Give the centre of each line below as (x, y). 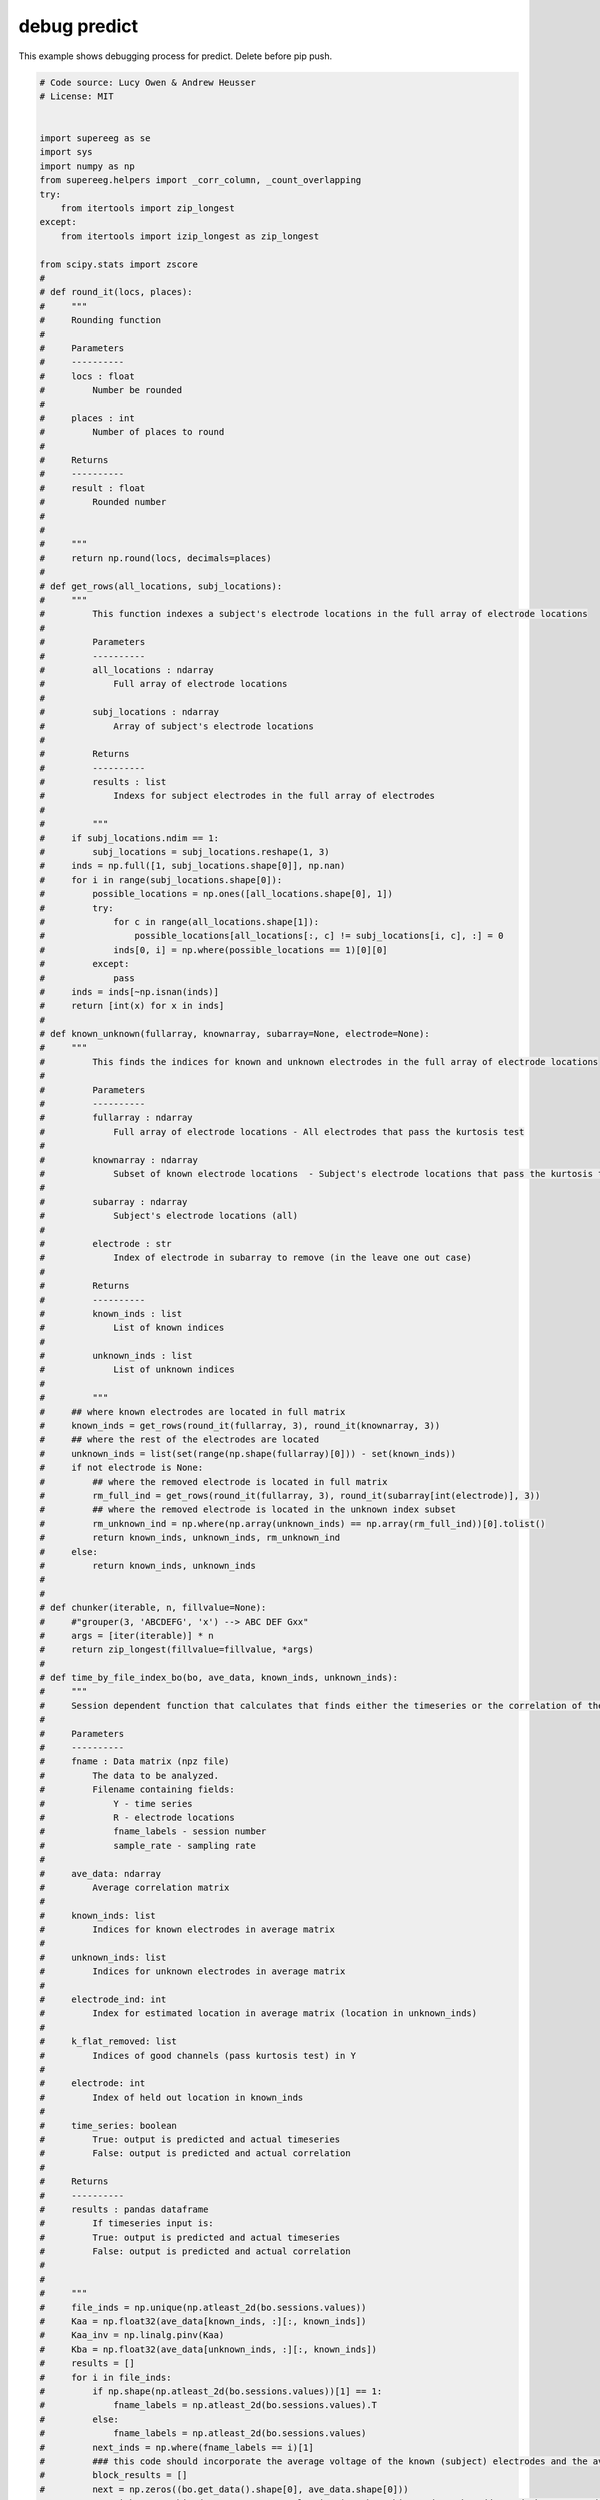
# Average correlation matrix (134, 1887)
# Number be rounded (111, 390)
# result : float (92, 488)
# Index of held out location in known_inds (171, 2097)
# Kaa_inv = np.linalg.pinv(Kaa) (132, 2335)
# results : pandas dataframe (124, 2209)
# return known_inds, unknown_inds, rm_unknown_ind (190, 1538)
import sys (66, 152)
